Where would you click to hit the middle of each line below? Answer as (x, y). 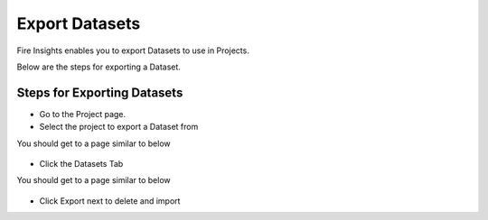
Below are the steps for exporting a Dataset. (99, 67)
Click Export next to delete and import (110, 201)
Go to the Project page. (83, 114)
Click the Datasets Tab (81, 164)
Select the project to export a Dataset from (119, 127)
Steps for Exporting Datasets (100, 92)
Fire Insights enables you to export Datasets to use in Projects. (133, 50)
